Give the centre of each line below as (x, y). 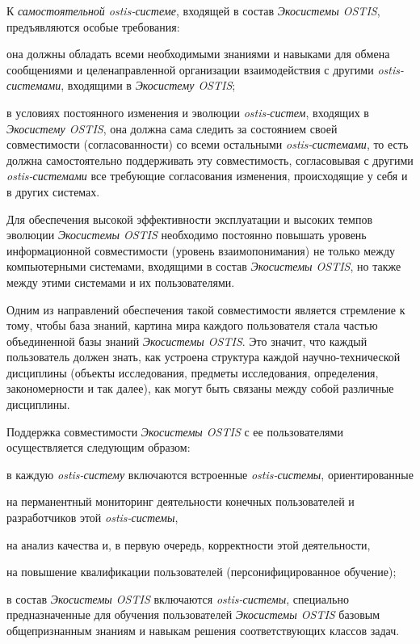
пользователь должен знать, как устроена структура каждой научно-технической (204, 357)
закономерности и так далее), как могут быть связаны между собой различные (200, 388)
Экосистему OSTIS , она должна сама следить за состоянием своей (172, 128)
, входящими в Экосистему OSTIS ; (148, 85)
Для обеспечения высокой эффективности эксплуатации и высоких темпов (189, 219)
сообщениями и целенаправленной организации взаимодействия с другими (190, 69)
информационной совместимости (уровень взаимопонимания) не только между (201, 250)
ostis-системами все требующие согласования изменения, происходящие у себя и (207, 176)
